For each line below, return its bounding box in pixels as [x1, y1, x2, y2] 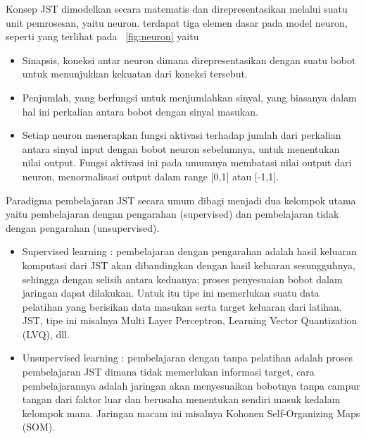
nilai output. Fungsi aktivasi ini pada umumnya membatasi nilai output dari [22, 155, 352, 170]
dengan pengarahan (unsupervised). [6, 220, 160, 235]
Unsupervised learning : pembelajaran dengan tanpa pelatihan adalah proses [22, 350, 353, 365]
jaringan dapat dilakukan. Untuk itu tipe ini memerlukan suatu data [22, 285, 320, 300]
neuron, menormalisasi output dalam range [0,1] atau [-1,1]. [22, 168, 279, 183]
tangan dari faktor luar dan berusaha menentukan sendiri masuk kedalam [22, 392, 341, 407]
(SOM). [22, 419, 56, 434]
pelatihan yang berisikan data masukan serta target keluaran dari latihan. [22, 299, 342, 314]
